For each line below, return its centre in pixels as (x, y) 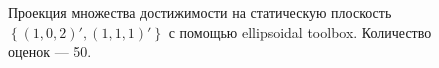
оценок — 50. (50, 51)
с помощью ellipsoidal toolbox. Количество (300, 31)
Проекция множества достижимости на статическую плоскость (200, 12)
